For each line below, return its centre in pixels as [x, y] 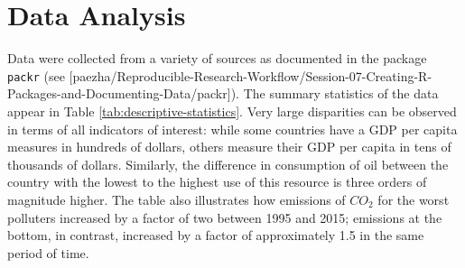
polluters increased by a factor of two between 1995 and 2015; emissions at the [225, 217]
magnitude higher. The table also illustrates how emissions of [177, 199]
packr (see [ [40, 75]
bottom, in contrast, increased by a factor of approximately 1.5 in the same [216, 235]
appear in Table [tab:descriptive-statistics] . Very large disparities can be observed [232, 111]
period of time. [48, 252]
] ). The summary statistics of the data [333, 93]
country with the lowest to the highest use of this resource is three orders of [217, 182]
